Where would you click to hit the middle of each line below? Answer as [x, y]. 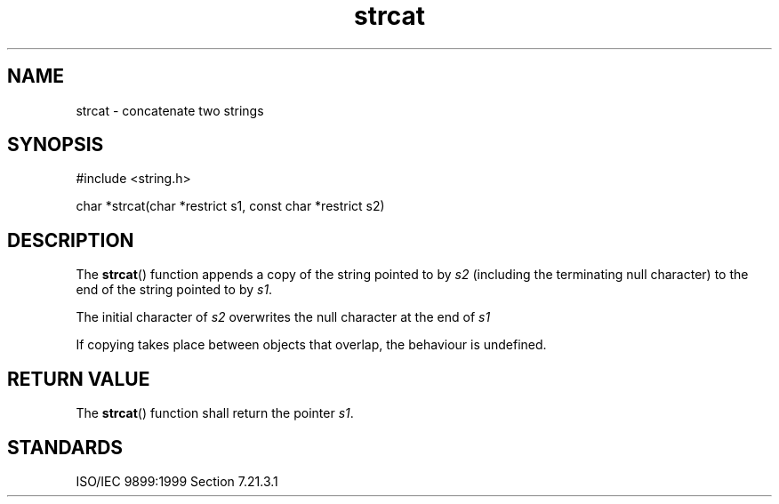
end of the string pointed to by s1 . [174, 290]
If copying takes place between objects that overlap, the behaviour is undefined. [311, 345]
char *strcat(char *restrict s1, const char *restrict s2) [230, 206]
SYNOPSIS [56, 145]
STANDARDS [65, 447]
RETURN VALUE [79, 379]
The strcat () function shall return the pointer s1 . [215, 413]
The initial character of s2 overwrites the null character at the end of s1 [283, 317]
